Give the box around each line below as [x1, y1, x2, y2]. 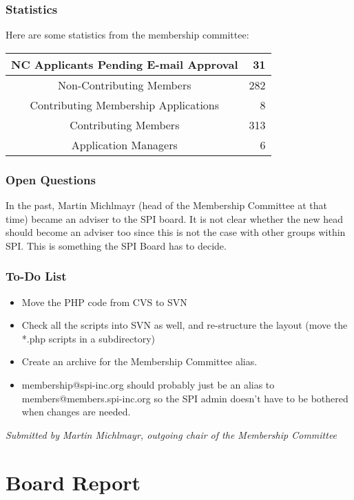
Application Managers [71, 136, 178, 153]
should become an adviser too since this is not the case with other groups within [6, 225, 346, 239]
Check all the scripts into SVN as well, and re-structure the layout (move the [21, 318, 348, 332]
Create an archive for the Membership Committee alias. [21, 354, 258, 369]
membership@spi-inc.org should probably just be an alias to [21, 378, 275, 391]
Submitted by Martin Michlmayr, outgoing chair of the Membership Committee [6, 427, 337, 442]
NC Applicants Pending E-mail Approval [11, 56, 238, 72]
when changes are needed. [21, 404, 131, 419]
